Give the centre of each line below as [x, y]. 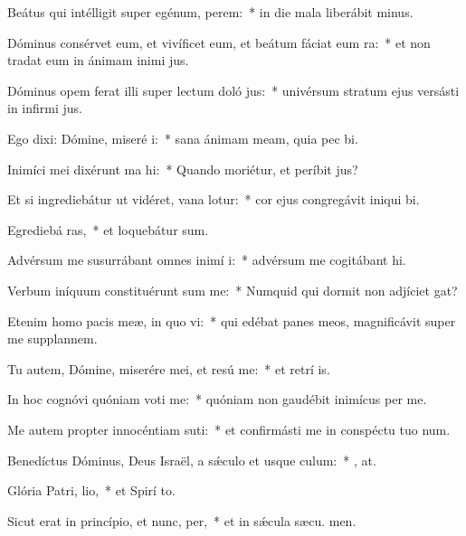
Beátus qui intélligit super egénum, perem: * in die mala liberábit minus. [210, 12]
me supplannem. [52, 339]
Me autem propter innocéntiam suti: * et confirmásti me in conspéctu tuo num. [229, 429]
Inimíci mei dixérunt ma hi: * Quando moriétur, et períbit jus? [183, 169]
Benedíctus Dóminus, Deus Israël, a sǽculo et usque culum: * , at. [192, 460]
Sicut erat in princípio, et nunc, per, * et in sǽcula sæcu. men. [182, 520]
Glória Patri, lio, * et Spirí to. [91, 490]
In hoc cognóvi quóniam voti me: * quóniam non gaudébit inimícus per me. [217, 399]
